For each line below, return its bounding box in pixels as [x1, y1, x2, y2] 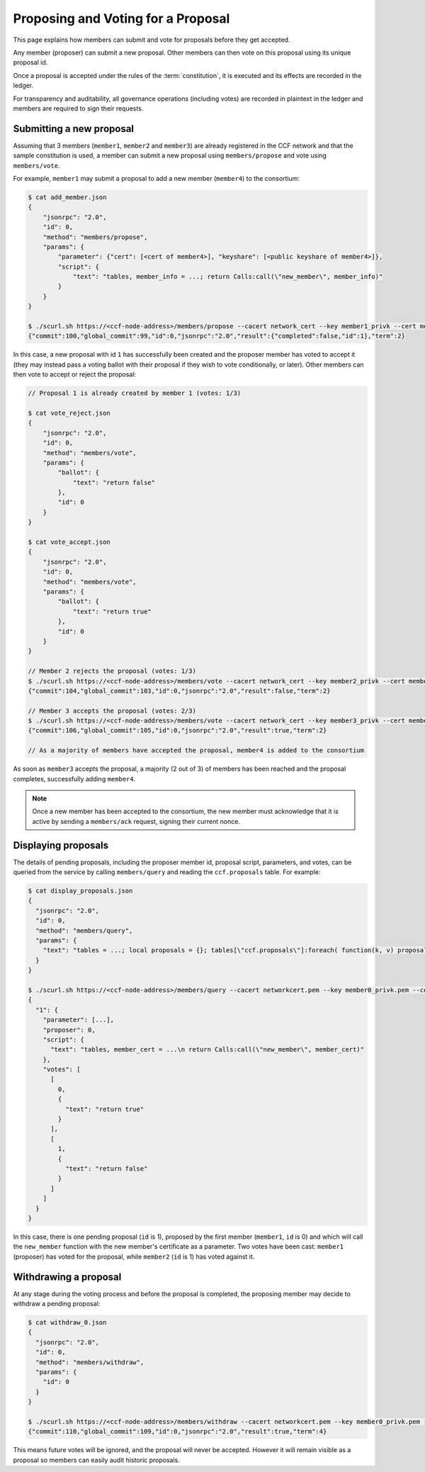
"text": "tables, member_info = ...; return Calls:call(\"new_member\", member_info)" [72, 273, 383, 281]
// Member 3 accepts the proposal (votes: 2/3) [28, 706, 196, 715]
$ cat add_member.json [28, 193, 107, 201]
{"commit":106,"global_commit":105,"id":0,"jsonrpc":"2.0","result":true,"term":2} [28, 727, 327, 735]
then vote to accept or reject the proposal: [13, 370, 137, 379]
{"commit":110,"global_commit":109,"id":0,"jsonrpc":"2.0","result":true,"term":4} [28, 1427, 327, 1436]
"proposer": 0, [42, 1025, 96, 1034]
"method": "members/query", [35, 926, 133, 935]
